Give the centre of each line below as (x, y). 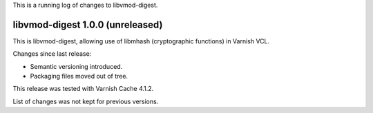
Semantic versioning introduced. (76, 66)
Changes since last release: (52, 54)
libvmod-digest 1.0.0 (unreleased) (88, 24)
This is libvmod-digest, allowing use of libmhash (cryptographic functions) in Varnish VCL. (141, 41)
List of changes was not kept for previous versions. (86, 101)
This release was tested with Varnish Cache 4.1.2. (83, 89)
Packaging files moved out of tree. (79, 76)
